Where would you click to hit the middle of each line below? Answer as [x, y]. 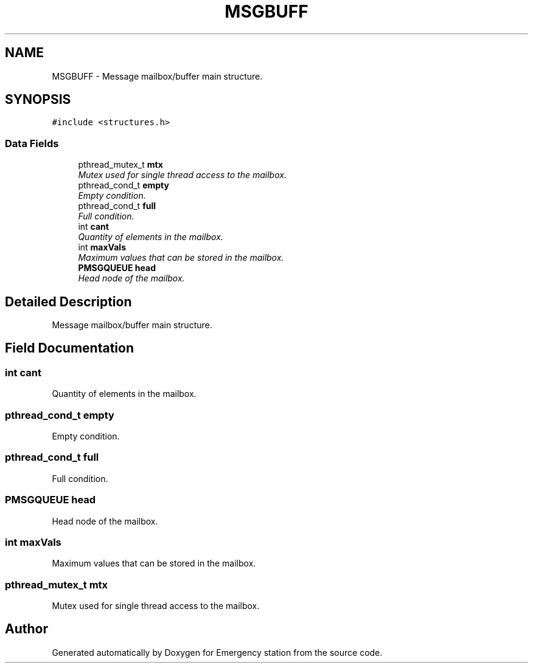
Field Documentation [69, 348]
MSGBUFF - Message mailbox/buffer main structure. [157, 76]
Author [26, 629]
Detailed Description [68, 301]
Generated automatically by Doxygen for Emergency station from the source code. [217, 652]
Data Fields [32, 143]
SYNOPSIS [38, 100]
